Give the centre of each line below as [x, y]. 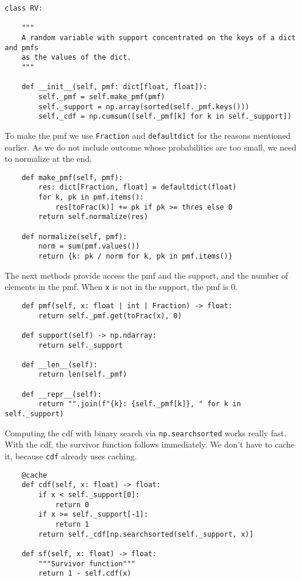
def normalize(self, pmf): [74, 236]
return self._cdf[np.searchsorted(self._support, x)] [146, 534]
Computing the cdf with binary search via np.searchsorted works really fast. [146, 433]
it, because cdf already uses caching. [71, 456]
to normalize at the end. [48, 159]
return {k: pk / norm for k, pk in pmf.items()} [135, 256]
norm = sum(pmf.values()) [89, 247]
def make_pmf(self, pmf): [72, 177]
